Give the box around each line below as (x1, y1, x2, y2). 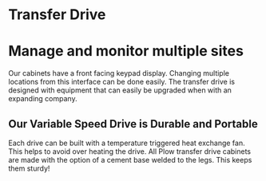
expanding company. (8, 94, 77, 104)
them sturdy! (8, 163, 50, 173)
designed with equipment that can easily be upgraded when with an (8, 85, 232, 95)
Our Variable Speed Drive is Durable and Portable (8, 117, 258, 131)
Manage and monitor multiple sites (8, 42, 244, 61)
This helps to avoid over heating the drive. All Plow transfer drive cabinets (8, 146, 252, 156)
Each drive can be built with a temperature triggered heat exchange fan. (8, 138, 245, 148)
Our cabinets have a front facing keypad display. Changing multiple (8, 69, 230, 78)
